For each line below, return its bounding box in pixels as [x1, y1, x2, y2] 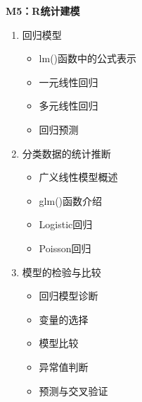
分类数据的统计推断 [22, 146, 111, 160]
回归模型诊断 [39, 288, 98, 303]
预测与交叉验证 [39, 383, 108, 398]
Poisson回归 [39, 240, 91, 255]
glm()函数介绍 [39, 193, 103, 208]
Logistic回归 [39, 217, 93, 232]
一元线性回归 [39, 74, 98, 89]
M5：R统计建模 [6, 4, 80, 18]
